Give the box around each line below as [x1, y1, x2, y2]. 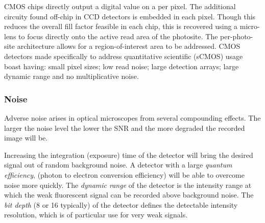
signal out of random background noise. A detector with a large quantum [4, 159, 232, 170]
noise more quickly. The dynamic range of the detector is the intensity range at [4, 179, 252, 190]
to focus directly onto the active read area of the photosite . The [18, 31, 218, 41]
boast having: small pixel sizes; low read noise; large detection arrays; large [4, 61, 239, 71]
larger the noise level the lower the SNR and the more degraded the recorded [4, 122, 245, 133]
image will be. [4, 132, 48, 143]
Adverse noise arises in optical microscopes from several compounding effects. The [4, 112, 261, 123]
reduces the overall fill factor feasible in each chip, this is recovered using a [4, 21, 238, 32]
